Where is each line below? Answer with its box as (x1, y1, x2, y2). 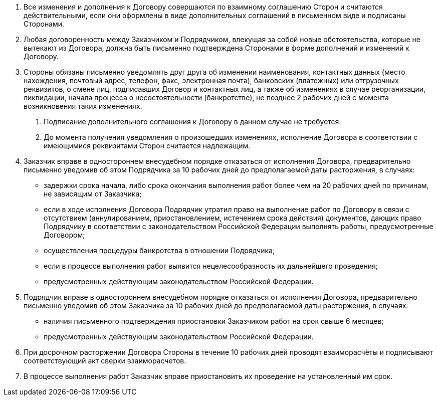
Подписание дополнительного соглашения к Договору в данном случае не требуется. (44, 117, 341, 126)
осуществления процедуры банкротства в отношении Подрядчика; (44, 246, 275, 255)
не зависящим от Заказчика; (44, 189, 142, 198)
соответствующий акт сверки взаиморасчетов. (24, 356, 186, 365)
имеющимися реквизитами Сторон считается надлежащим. (44, 141, 251, 150)
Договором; (44, 231, 85, 239)
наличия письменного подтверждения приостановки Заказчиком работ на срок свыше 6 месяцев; (44, 317, 384, 325)
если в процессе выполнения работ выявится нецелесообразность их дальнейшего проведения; (44, 262, 378, 270)
